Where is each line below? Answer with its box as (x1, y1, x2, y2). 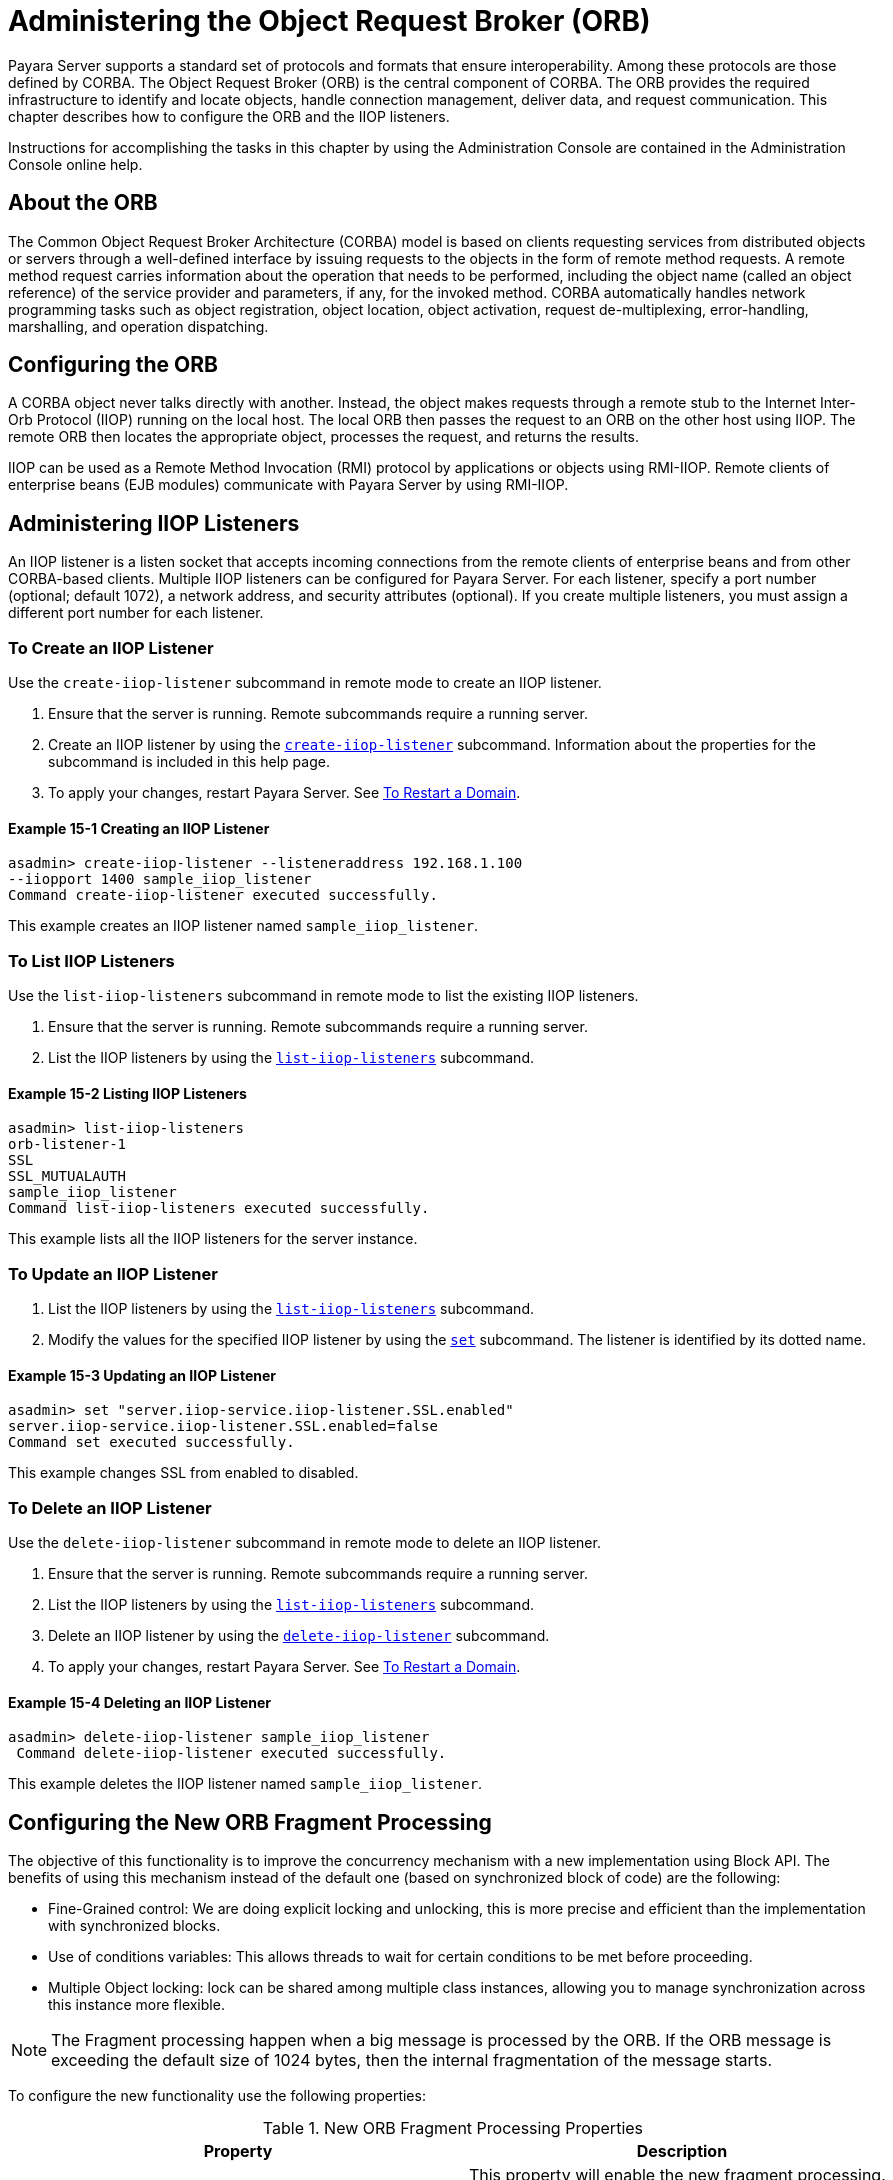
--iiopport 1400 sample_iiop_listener (8, 871, 312, 888)
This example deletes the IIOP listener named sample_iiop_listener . (8, 1775, 483, 1793)
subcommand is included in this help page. (48, 753, 330, 771)
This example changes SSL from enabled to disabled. (8, 1464, 359, 1482)
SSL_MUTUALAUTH (8, 1168, 127, 1185)
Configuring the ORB (8, 352, 218, 378)
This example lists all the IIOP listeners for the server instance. (8, 1230, 418, 1248)
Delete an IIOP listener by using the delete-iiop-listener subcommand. (48, 1626, 550, 1644)
